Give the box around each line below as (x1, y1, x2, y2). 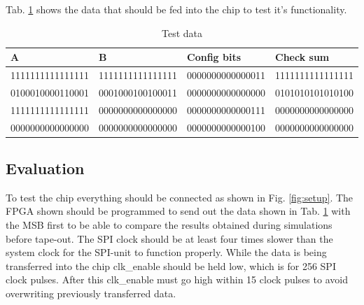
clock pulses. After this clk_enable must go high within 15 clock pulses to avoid (6, 272, 348, 287)
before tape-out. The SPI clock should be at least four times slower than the (6, 231, 333, 246)
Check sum (275, 50, 330, 64)
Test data (161, 25, 203, 40)
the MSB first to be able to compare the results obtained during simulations (6, 218, 332, 232)
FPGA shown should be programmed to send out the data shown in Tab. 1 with (6, 204, 351, 218)
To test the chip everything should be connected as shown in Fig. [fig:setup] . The (6, 190, 353, 204)
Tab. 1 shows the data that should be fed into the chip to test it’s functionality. (6, 2, 347, 16)
